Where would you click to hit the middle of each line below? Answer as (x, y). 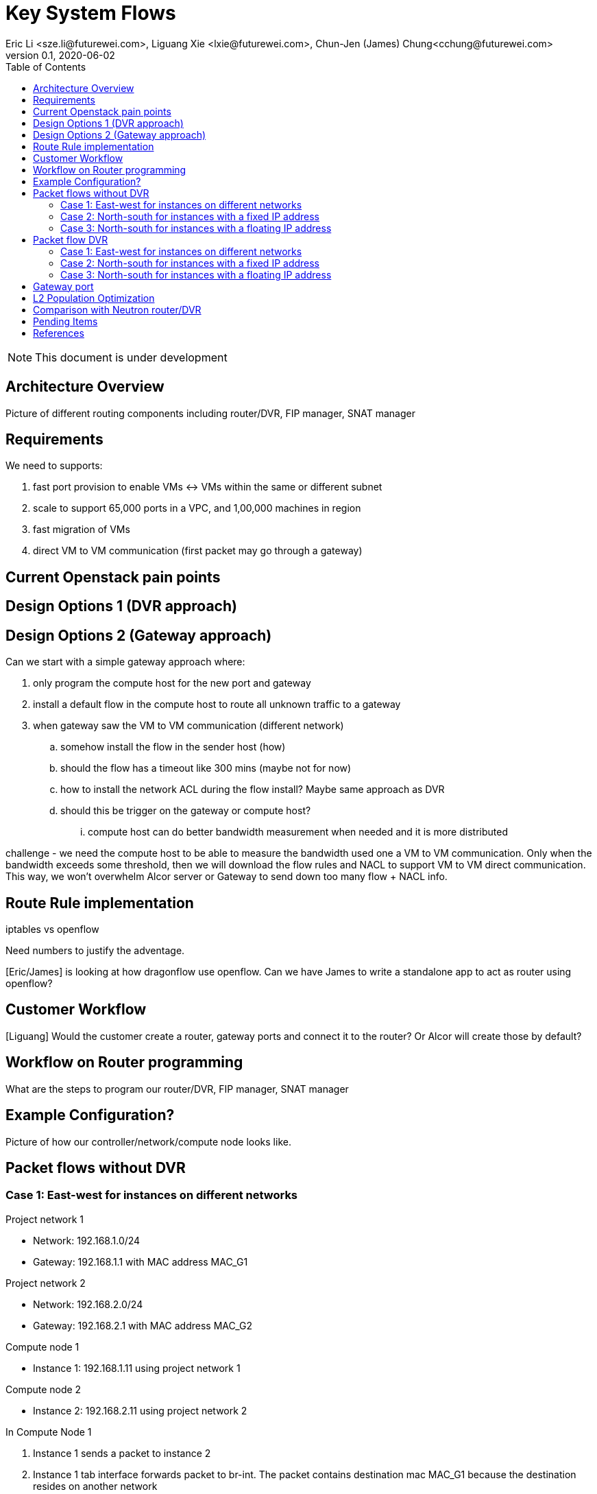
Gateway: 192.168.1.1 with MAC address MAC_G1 (141, 1261)
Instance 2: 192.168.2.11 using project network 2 (140, 1410)
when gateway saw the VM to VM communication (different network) (188, 726)
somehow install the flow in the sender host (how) (173, 747)
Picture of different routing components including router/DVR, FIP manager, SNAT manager (210, 413)
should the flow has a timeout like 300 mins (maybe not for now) (206, 768)
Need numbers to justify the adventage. (95, 950)
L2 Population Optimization (94, 298)
